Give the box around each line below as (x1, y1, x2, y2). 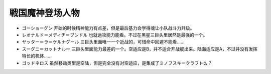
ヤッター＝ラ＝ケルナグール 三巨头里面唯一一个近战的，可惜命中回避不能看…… (22, 39, 185, 45)
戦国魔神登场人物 (9, 7, 80, 18)
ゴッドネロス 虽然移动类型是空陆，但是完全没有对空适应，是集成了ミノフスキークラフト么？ (22, 60, 212, 66)
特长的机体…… (22, 53, 52, 59)
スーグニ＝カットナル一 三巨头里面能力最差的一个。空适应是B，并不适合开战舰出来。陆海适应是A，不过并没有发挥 (22, 45, 258, 52)
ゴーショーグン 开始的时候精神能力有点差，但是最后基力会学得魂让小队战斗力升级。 (22, 25, 195, 31)
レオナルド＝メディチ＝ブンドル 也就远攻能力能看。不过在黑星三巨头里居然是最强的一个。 (22, 31, 208, 37)
